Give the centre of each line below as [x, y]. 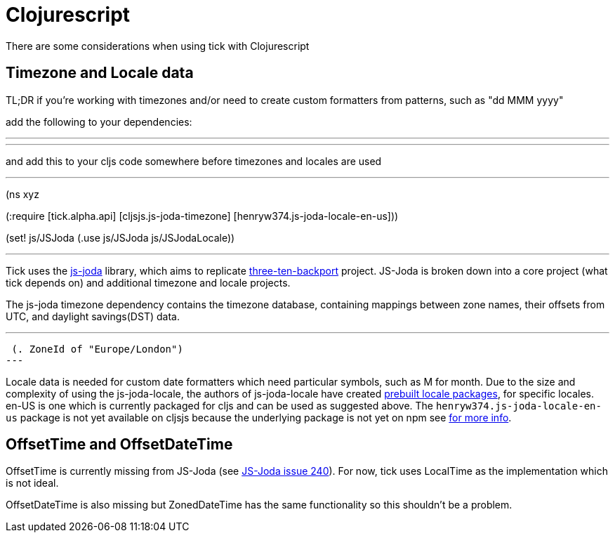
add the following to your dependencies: [99, 122]
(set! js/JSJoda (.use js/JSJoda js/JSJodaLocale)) [120, 237]
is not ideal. [32, 483]
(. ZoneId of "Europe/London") [97, 349]
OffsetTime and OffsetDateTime [119, 445]
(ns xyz [22, 194]
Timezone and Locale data [100, 73]
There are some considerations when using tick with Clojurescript [158, 46]
